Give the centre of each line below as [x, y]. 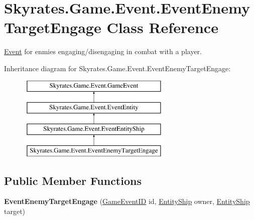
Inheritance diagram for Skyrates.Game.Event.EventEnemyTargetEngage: [117, 68]
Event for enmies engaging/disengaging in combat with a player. [103, 51]
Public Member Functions [73, 180]
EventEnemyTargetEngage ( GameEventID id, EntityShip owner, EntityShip [127, 201]
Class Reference [162, 27]
